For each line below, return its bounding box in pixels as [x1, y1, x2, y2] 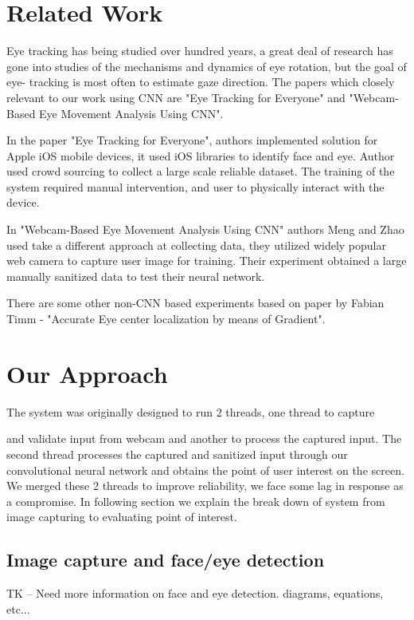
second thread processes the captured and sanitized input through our [6, 445, 348, 462]
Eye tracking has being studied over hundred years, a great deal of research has [6, 42, 393, 59]
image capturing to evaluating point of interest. [6, 508, 237, 525]
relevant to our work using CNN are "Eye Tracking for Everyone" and [6, 89, 346, 105]
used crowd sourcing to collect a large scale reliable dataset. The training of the [6, 163, 395, 180]
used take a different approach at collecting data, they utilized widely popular [6, 236, 386, 253]
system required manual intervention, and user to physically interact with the [6, 178, 385, 195]
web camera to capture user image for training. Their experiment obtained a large [6, 252, 407, 269]
